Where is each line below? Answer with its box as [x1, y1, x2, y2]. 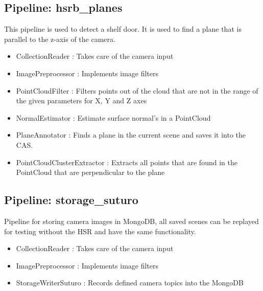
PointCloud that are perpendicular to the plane [16, 167, 165, 177]
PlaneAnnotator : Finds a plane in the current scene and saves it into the [16, 129, 246, 140]
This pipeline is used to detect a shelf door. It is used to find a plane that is [4, 24, 242, 34]
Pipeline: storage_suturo [4, 192, 138, 208]
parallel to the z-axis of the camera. [4, 33, 115, 44]
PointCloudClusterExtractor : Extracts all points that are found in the [16, 156, 237, 167]
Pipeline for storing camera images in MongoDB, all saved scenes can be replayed [4, 215, 259, 226]
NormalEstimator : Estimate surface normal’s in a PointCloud [16, 112, 211, 123]
